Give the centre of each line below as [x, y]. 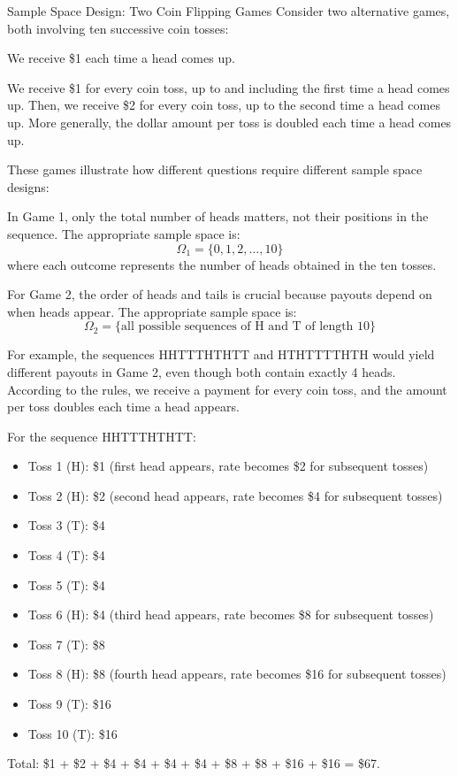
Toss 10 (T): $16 [73, 733]
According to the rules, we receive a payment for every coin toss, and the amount [227, 389]
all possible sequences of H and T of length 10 [246, 327]
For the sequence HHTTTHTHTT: [102, 436]
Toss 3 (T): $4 [66, 525]
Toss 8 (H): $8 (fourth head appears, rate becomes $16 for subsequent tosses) [237, 674]
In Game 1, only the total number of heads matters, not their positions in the [218, 216]
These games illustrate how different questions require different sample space [215, 169]
